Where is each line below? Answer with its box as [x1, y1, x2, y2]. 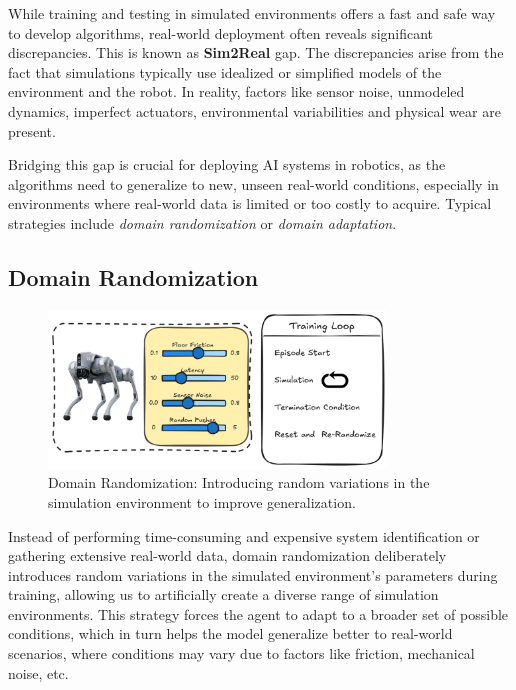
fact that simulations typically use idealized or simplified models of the [8, 61, 442, 82]
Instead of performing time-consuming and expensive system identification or [8, 525, 480, 546]
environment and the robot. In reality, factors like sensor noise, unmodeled [8, 81, 465, 102]
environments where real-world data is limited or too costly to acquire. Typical [8, 193, 492, 214]
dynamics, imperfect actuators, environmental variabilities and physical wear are [8, 100, 501, 121]
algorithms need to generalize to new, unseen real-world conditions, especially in [8, 173, 499, 194]
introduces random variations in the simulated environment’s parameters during [8, 564, 498, 585]
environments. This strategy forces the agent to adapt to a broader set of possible [8, 603, 509, 624]
